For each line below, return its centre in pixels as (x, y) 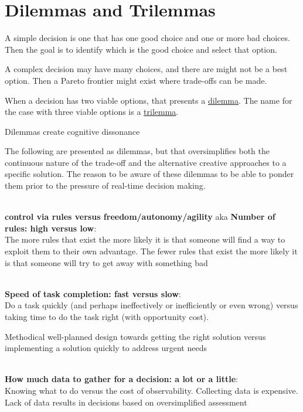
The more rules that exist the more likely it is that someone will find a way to (145, 239)
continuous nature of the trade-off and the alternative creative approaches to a (146, 162)
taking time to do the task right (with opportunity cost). (107, 316)
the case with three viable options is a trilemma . (92, 112)
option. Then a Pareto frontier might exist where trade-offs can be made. (136, 80)
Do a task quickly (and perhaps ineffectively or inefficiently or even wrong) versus (151, 305)
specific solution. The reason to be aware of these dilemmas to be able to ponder (149, 174)
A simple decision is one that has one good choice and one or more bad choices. (147, 38)
